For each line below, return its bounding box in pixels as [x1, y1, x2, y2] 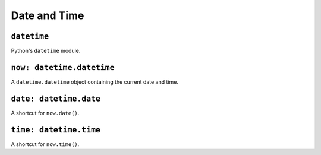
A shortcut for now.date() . [11, 109, 80, 116]
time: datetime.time [11, 125, 101, 135]
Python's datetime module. [11, 48, 81, 55]
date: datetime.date [11, 94, 101, 103]
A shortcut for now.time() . [11, 140, 80, 148]
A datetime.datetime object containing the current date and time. [11, 78, 178, 86]
